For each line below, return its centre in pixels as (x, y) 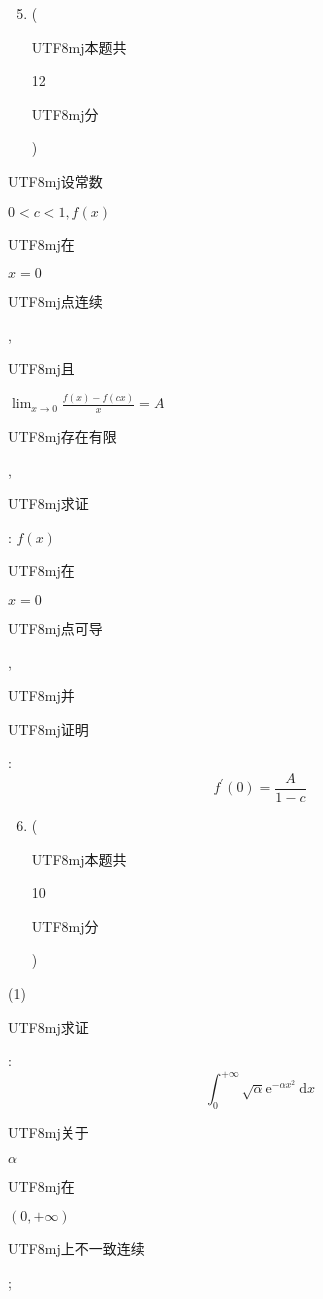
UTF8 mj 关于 (48, 1132)
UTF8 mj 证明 (48, 728)
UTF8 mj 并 (41, 695)
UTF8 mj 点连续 (55, 301)
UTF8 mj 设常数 (55, 180)
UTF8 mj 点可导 (55, 628)
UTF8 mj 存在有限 (62, 436)
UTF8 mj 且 (41, 368)
